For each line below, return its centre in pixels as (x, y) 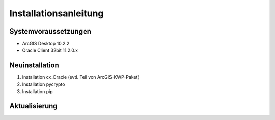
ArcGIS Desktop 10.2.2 (46, 44)
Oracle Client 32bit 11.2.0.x (50, 50)
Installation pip (37, 92)
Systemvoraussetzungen (50, 31)
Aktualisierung (34, 106)
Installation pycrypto (44, 84)
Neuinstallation (34, 65)
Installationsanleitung (57, 13)
